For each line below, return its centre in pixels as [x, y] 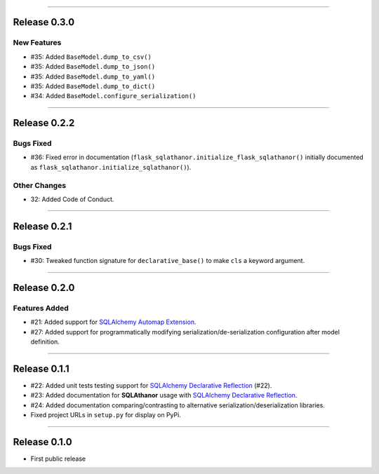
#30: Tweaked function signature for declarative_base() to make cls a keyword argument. [168, 261]
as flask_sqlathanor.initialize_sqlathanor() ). [111, 167]
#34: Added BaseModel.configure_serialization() [113, 96]
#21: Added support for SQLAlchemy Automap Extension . [113, 322]
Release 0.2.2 [44, 123]
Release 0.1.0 [43, 442]
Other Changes [40, 185]
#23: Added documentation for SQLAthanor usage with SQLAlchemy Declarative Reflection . [164, 395]
